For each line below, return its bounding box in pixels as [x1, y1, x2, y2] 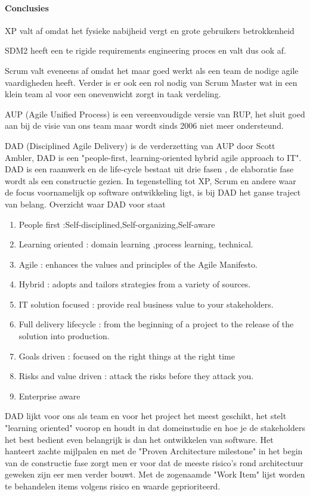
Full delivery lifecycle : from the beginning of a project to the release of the [18, 318, 294, 330]
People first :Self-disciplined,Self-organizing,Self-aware [18, 218, 215, 230]
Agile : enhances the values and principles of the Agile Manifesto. [18, 258, 258, 270]
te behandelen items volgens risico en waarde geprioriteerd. [5, 480, 221, 492]
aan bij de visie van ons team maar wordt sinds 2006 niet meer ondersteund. [5, 119, 284, 132]
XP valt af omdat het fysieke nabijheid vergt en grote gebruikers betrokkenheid [5, 24, 294, 36]
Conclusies [5, 1, 49, 14]
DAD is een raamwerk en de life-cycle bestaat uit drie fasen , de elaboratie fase [5, 163, 294, 175]
